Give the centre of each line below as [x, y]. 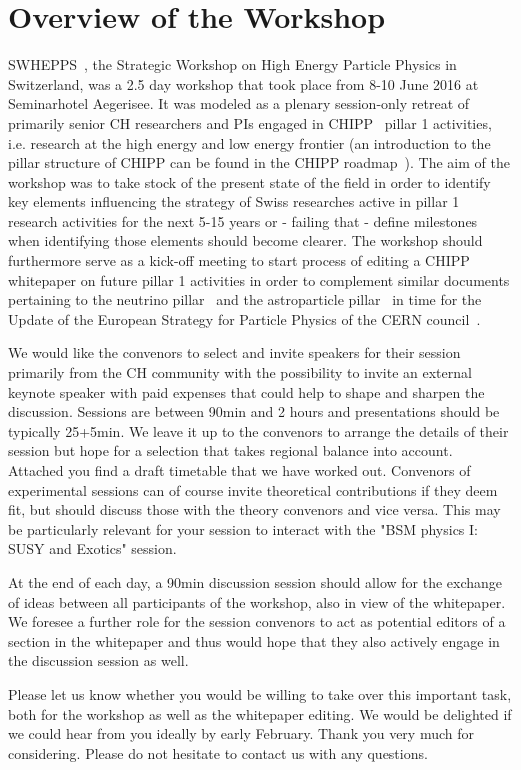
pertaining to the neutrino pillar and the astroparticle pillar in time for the [245, 299]
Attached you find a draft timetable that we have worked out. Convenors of [239, 470]
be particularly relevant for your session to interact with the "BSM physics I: [243, 528]
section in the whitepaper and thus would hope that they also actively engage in [254, 640]
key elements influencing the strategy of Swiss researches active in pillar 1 [234, 201]
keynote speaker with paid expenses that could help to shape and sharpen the [246, 391]
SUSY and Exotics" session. [92, 548]
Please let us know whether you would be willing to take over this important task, [260, 693]
